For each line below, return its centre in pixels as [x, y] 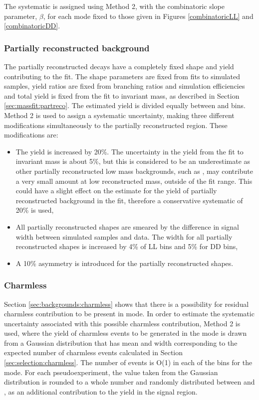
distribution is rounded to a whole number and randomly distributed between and [129, 382]
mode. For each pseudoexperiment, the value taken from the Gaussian [111, 372]
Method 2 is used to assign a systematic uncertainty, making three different [119, 115]
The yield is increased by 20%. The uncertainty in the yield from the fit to [129, 151]
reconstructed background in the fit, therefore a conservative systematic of [129, 200]
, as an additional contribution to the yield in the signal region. [101, 391]
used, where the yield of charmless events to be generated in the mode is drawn [126, 333]
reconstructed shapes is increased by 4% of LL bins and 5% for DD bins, [127, 246]
